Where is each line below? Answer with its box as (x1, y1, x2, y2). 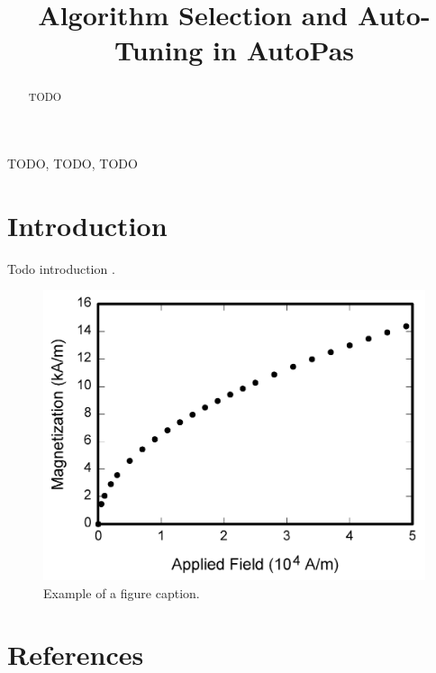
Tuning (114, 32, 204, 68)
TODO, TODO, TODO (7, 154, 138, 173)
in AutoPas (213, 32, 355, 68)
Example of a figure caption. (43, 583, 200, 602)
